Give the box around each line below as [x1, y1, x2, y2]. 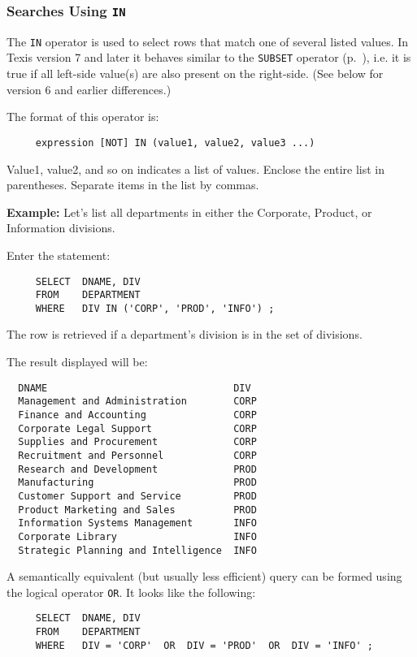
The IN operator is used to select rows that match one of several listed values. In [7, 32, 409, 50]
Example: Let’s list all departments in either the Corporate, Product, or [7, 203, 372, 220]
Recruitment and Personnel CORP [18, 449, 257, 461]
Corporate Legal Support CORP [18, 422, 257, 434]
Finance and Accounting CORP [18, 408, 257, 421]
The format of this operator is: [7, 108, 159, 125]
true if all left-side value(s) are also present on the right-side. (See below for [7, 65, 384, 82]
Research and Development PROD [18, 463, 257, 475]
